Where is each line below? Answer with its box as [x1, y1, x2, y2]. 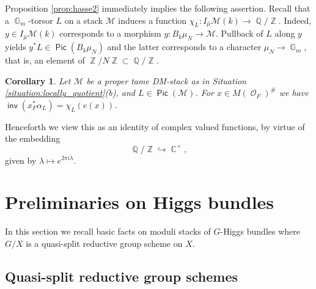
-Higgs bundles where [220, 225, 300, 238]
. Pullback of [216, 27, 263, 40]
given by [5, 153, 37, 166]
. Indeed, [278, 13, 312, 26]
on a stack [64, 13, 103, 26]
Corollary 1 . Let [5, 74, 71, 87]
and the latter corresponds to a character [107, 40, 262, 53]
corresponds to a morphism [59, 27, 161, 40]
